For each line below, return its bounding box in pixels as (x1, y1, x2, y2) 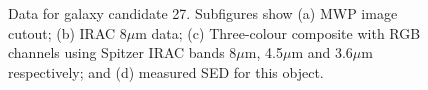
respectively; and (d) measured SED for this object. (8, 61, 324, 82)
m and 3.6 (291, 42, 353, 63)
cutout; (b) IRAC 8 (8, 22, 127, 43)
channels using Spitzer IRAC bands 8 (8, 42, 237, 63)
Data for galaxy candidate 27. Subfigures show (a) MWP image (8, 3, 398, 23)
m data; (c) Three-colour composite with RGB (135, 22, 421, 43)
